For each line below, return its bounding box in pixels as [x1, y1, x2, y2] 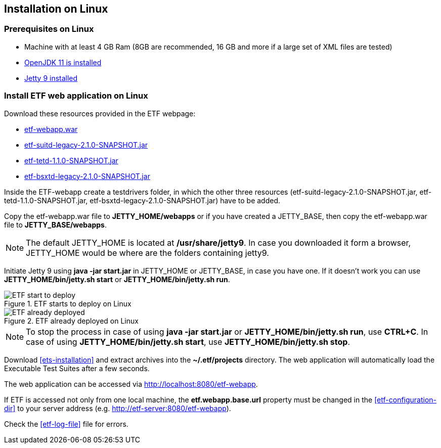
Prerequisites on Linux [4, 24, 94, 34]
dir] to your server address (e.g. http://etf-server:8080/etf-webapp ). [4, 404, 231, 413]
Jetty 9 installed [24, 73, 78, 82]
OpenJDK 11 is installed [24, 58, 102, 67]
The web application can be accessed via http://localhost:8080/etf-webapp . [4, 379, 258, 388]
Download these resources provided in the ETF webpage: [4, 109, 196, 118]
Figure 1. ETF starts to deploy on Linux [4, 299, 131, 308]
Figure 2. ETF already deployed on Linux [4, 316, 139, 325]
